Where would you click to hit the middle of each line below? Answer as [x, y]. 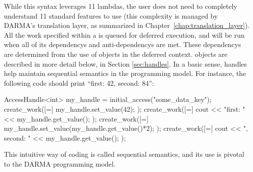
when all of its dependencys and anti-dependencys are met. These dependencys [123, 44]
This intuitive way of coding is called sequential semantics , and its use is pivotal [124, 154]
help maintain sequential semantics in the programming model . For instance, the [125, 73]
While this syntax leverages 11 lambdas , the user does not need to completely [121, 6]
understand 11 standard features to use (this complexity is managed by [111, 15]
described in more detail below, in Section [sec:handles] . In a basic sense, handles [126, 63]
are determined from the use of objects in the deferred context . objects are [116, 54]
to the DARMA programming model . [60, 163]
